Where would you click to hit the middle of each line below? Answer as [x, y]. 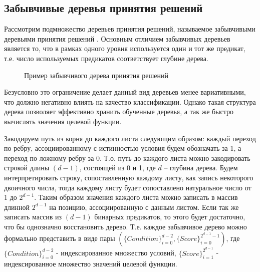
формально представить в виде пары [60, 238]
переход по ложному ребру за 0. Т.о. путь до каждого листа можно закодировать [127, 158]
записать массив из [33, 217]
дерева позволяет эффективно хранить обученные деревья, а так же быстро [119, 111]
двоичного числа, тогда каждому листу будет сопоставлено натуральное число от [128, 187]
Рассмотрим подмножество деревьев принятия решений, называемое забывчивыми [130, 29]
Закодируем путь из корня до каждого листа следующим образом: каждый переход [130, 138]
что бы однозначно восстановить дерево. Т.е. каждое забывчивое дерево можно [125, 226]
